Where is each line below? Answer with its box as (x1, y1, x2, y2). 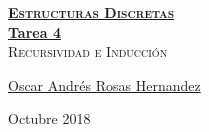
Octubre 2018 (8, 108, 91, 129)
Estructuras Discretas (8, 2, 175, 22)
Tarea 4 (8, 21, 61, 42)
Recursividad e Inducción (8, 41, 168, 62)
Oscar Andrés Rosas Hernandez (8, 74, 201, 95)
